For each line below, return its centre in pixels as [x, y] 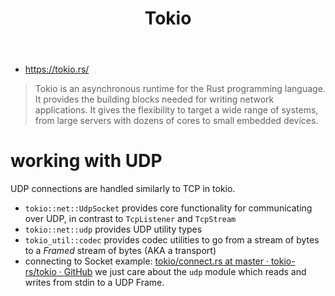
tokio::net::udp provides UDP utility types [113, 229]
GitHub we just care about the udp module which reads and [185, 272]
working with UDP [86, 161]
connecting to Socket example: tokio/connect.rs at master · [146, 261]
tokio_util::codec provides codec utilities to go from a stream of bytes [172, 240]
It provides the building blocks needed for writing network [154, 99]
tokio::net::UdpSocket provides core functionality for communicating [168, 208]
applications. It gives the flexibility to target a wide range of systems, [176, 110]
